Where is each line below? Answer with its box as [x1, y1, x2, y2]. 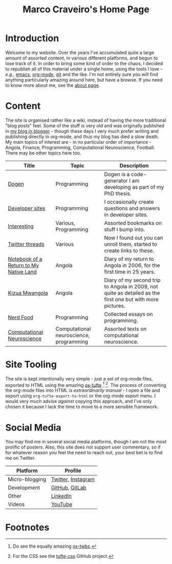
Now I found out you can [104, 234, 163, 241]
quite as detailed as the [104, 289, 160, 296]
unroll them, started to [104, 240, 158, 247]
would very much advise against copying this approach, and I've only [5, 398, 152, 404]
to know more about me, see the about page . [5, 82, 100, 88]
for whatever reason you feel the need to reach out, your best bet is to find [5, 450, 163, 456]
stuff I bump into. [104, 226, 145, 233]
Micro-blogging [8, 476, 47, 483]
